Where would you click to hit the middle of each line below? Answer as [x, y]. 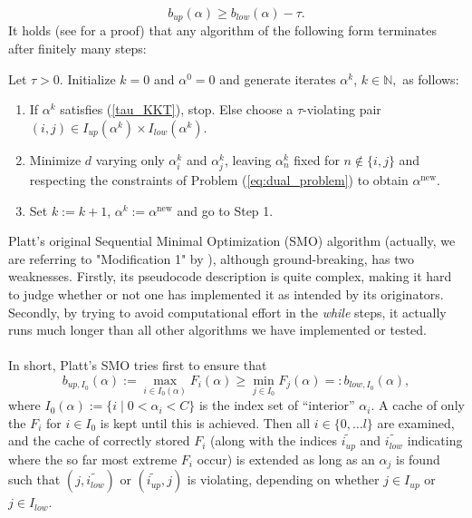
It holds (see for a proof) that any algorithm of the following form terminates [222, 30]
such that [34, 479]
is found [418, 459]
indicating [435, 440]
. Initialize [87, 78]
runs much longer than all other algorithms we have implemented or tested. [218, 330]
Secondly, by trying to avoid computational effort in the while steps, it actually [227, 312]
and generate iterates [278, 78]
